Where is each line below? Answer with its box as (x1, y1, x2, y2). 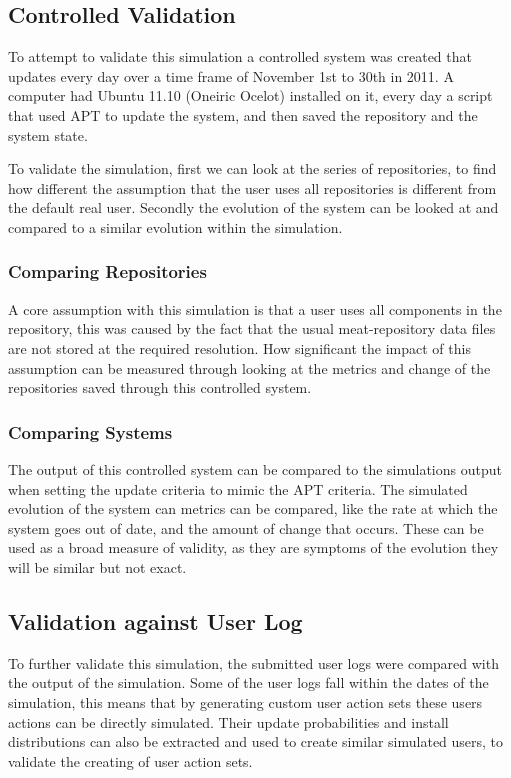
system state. (8, 124, 88, 145)
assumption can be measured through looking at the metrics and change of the (8, 357, 491, 378)
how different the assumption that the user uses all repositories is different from (8, 177, 497, 198)
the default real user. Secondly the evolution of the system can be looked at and (8, 197, 499, 218)
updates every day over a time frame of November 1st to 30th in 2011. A (8, 65, 454, 86)
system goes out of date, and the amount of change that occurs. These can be (8, 517, 484, 538)
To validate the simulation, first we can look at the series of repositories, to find (8, 158, 497, 179)
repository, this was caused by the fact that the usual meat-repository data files (8, 318, 496, 339)
